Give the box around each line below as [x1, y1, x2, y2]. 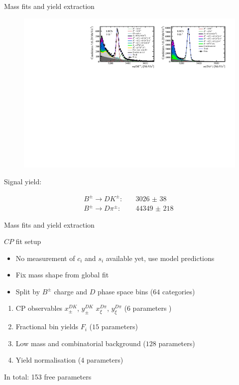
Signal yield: [4, 176, 42, 186]
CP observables [15, 303, 63, 313]
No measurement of [15, 253, 75, 263]
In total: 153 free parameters [4, 372, 92, 382]
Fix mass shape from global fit [15, 269, 109, 280]
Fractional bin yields [15, 321, 78, 332]
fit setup [15, 236, 41, 247]
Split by [15, 286, 40, 296]
